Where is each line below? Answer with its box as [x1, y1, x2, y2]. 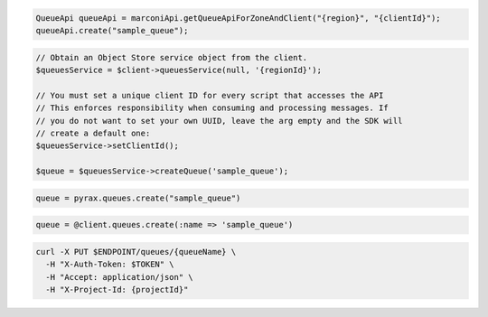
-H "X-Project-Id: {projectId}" [45, 284, 189, 294]
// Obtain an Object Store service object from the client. [35, 52, 308, 62]
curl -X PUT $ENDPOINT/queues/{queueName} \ [35, 247, 237, 256]
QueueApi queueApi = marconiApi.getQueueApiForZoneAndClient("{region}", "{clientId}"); [35, 13, 442, 23]
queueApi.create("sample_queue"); [35, 25, 189, 35]
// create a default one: [35, 127, 151, 138]
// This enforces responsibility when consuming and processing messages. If [35, 103, 389, 113]
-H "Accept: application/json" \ [45, 272, 193, 282]
